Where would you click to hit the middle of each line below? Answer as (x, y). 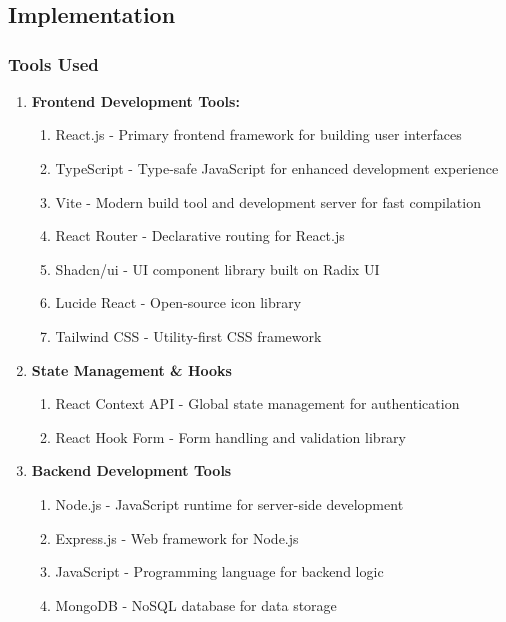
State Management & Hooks (131, 369)
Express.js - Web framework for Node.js (177, 537)
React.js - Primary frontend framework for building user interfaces (258, 134)
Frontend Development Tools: (135, 100)
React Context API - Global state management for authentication (257, 403)
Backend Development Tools (131, 470)
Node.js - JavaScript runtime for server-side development (229, 503)
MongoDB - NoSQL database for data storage (196, 604)
